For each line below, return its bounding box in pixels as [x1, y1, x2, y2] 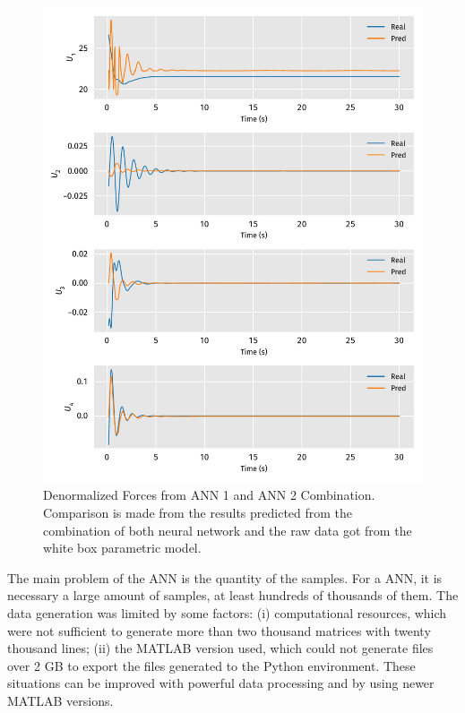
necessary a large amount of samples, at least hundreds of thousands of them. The [7, 586, 459, 605]
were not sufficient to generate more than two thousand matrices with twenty [7, 621, 431, 640]
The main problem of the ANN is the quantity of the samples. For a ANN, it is [7, 568, 443, 587]
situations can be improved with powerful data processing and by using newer [7, 674, 435, 692]
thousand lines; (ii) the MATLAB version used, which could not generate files [7, 639, 434, 657]
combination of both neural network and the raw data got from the [43, 520, 412, 539]
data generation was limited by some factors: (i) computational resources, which [7, 603, 447, 622]
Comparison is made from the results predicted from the [43, 503, 353, 521]
